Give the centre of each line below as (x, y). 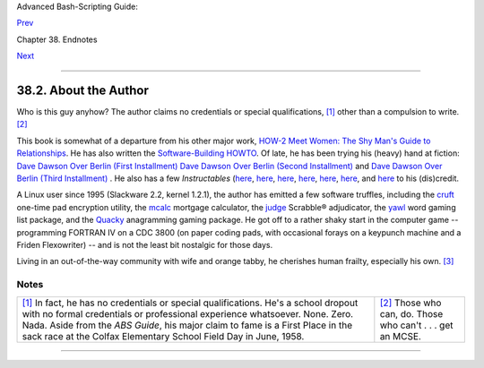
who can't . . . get (416, 325)
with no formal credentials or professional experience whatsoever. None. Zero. (188, 313)
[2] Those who (411, 303)
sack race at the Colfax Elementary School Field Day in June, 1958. (163, 336)
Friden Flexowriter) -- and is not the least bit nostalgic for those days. (145, 244)
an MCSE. (400, 336)
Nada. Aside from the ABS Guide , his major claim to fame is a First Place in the (187, 325)
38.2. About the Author (83, 90)
